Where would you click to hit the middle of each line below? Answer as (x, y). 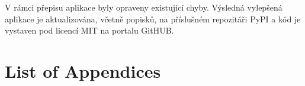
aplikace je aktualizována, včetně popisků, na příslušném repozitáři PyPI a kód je (153, 19)
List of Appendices (83, 70)
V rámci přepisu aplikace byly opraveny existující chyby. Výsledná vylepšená (144, 7)
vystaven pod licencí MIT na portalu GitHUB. (89, 30)
